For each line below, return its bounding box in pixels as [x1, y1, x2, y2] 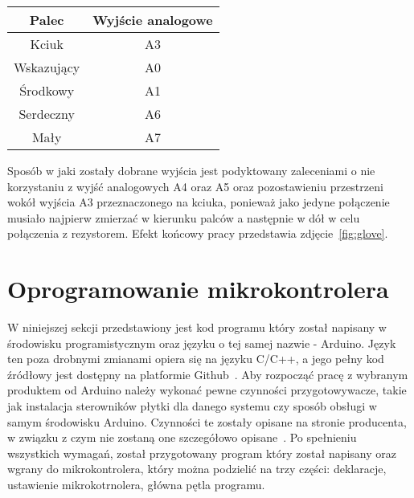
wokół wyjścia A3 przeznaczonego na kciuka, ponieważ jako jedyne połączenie [7, 194, 390, 210]
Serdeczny [18, 104, 75, 123]
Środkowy [19, 81, 75, 100]
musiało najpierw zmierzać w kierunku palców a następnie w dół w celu [7, 209, 360, 226]
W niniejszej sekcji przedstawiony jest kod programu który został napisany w [7, 319, 387, 336]
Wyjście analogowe [92, 10, 213, 29]
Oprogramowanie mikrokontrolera [7, 272, 389, 305]
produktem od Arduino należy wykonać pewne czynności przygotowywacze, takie [7, 382, 407, 398]
